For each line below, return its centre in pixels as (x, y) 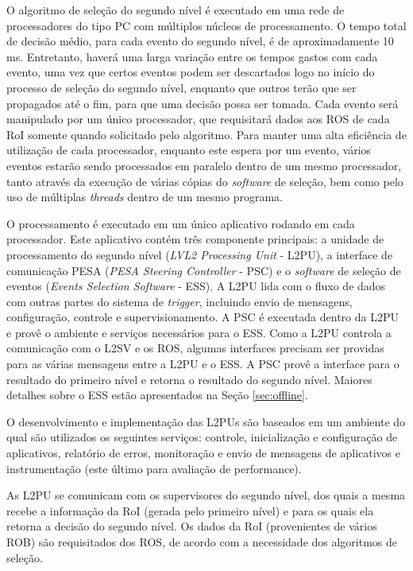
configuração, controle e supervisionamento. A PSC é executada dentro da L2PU (203, 317)
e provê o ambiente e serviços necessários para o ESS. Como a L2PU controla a (199, 332)
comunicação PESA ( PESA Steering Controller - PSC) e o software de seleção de (204, 270)
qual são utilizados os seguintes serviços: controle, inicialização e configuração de (202, 437)
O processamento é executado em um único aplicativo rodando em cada (181, 223)
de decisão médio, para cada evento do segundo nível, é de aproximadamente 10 (200, 41)
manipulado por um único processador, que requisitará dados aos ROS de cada (198, 119)
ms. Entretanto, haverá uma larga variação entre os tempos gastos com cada (192, 56)
